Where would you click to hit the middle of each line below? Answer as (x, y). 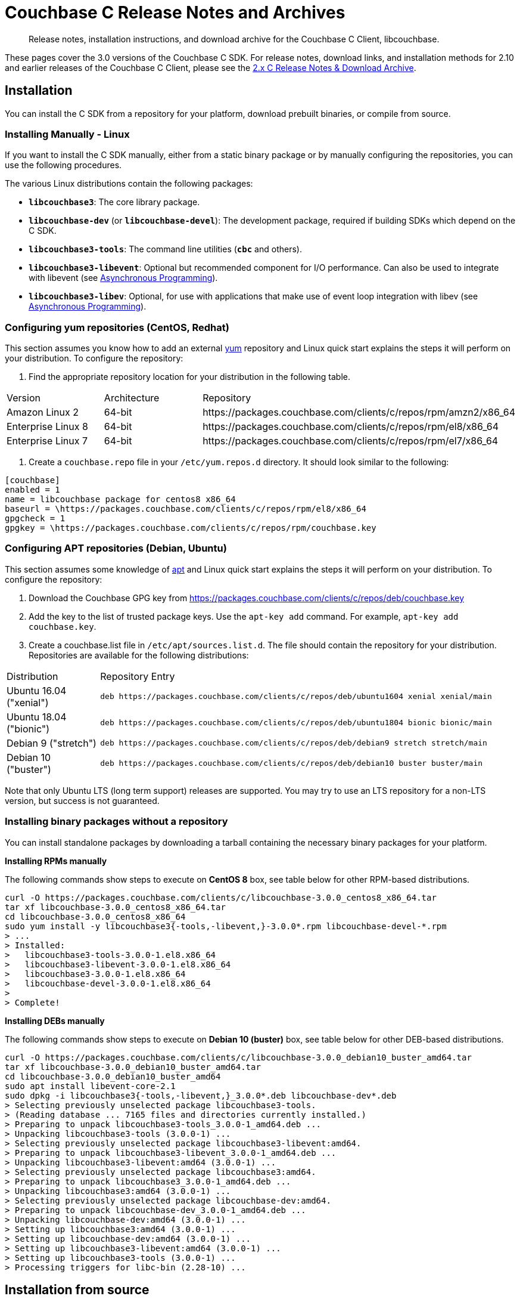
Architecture (132, 398)
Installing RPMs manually (56, 861)
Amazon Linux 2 (43, 412)
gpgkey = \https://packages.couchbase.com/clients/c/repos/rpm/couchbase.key (191, 528)
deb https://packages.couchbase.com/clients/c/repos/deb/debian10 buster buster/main (292, 763)
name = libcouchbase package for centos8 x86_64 (120, 500)
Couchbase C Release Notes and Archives (175, 13)
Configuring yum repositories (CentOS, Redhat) (117, 327)
